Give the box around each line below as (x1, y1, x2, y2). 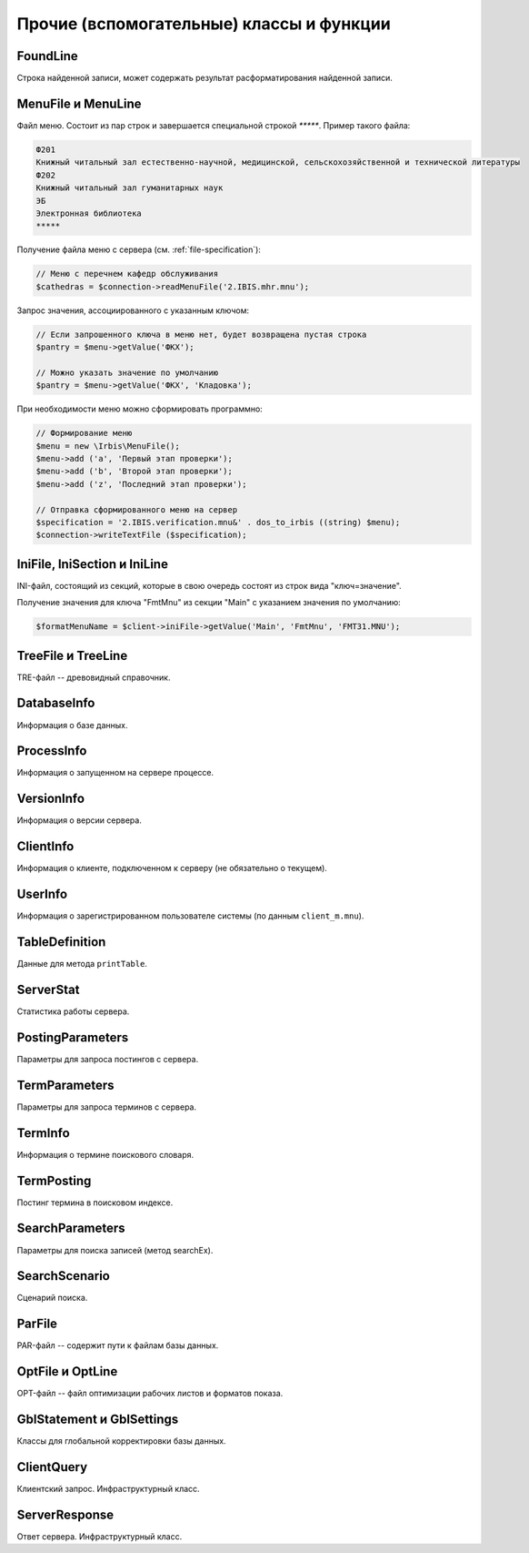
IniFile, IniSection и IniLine (16, 556, 168, 572)
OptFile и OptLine (16, 1364, 118, 1379)
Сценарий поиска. (16, 1293, 88, 1304)
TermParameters (16, 1077, 115, 1092)
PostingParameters (16, 1030, 129, 1045)
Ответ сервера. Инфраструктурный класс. (16, 1530, 183, 1542)
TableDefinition (16, 934, 106, 949)
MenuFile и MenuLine (16, 96, 142, 111)
